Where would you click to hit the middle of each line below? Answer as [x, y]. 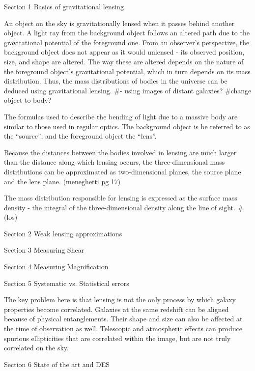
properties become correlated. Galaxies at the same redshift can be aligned [116, 309]
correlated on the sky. [36, 348]
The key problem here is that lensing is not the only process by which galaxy [120, 300]
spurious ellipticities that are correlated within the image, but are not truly [117, 338]
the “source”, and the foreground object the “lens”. [80, 136]
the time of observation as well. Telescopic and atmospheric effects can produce [123, 328]
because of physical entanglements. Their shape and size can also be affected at [123, 319]
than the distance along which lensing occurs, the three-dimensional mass [114, 162]
